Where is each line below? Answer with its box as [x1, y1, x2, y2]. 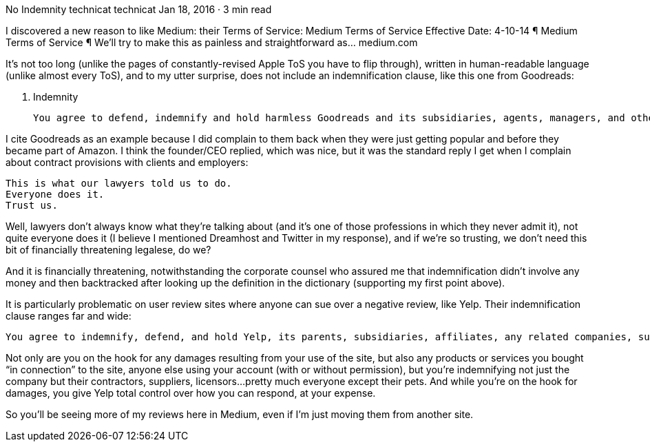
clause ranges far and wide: [6, 310, 132, 322]
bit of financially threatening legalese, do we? [6, 244, 211, 256]
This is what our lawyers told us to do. [6, 178, 232, 189]
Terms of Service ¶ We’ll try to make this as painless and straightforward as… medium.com [6, 37, 418, 48]
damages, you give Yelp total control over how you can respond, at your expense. [6, 387, 376, 399]
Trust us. [6, 200, 58, 211]
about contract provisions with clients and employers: [6, 156, 249, 168]
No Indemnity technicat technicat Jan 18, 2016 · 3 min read [6, 3, 272, 15]
